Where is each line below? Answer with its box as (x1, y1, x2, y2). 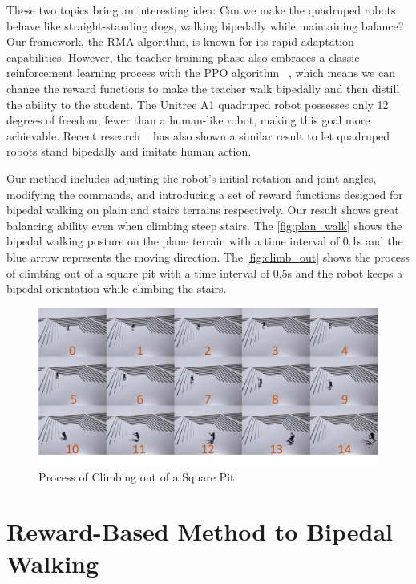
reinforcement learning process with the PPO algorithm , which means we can (6, 64, 395, 81)
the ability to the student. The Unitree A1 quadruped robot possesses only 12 (6, 95, 389, 112)
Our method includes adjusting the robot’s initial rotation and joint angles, (6, 169, 377, 186)
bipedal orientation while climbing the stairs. (6, 280, 227, 297)
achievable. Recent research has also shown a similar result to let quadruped (6, 127, 390, 144)
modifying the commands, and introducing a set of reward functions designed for (6, 185, 403, 202)
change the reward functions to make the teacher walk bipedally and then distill (6, 79, 400, 96)
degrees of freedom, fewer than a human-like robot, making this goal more (6, 112, 370, 128)
